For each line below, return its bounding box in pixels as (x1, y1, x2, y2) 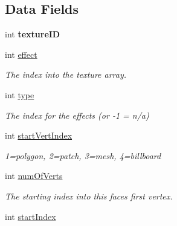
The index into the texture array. (5, 68, 127, 81)
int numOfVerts (5, 169, 63, 182)
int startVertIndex (5, 129, 72, 142)
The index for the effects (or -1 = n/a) (5, 108, 149, 121)
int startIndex (5, 210, 56, 222)
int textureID (5, 28, 60, 40)
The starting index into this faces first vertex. (5, 189, 173, 202)
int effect (5, 48, 37, 60)
